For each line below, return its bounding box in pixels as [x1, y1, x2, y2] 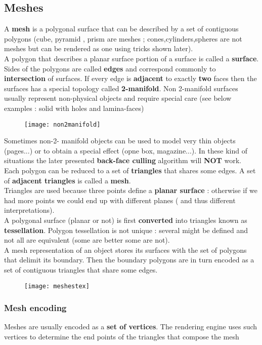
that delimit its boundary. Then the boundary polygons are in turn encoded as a [4, 254, 254, 265]
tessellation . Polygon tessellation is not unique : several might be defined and [4, 224, 248, 235]
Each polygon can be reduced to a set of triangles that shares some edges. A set [4, 165, 256, 175]
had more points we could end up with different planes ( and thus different [4, 195, 236, 205]
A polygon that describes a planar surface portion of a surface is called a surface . [4, 53, 259, 63]
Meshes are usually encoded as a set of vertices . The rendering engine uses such [4, 321, 257, 332]
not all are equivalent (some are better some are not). [4, 235, 170, 245]
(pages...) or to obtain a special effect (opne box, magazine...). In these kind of [4, 145, 247, 156]
